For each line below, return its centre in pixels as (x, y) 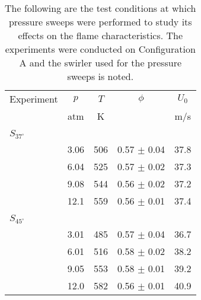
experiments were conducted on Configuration (100, 49)
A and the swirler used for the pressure (100, 63)
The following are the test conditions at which (100, 8)
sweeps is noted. (100, 76)
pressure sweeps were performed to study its (100, 22)
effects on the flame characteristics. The (100, 35)
